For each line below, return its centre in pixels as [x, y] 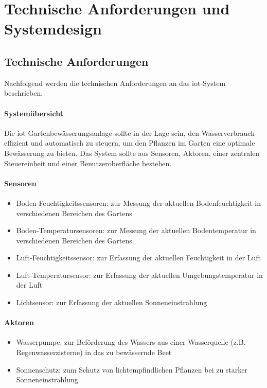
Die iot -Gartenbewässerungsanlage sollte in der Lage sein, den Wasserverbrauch [129, 133]
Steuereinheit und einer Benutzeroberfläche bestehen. [88, 163]
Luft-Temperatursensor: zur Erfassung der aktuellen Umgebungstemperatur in [139, 275]
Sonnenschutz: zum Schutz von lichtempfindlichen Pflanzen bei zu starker [132, 369]
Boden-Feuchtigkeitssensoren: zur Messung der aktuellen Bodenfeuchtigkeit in [138, 202]
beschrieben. [24, 93]
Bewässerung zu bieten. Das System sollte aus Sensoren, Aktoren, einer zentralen [132, 153]
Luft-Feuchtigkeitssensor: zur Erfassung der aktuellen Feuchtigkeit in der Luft [139, 258]
